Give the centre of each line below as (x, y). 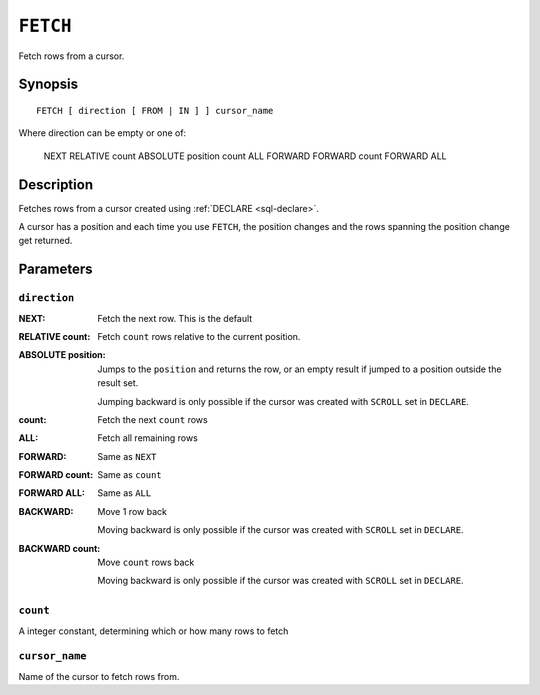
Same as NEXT (127, 456)
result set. (118, 383)
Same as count (129, 475)
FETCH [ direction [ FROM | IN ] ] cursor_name (155, 110)
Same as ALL (124, 493)
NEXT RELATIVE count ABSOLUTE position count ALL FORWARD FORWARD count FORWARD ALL (245, 156)
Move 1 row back (132, 511)
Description (56, 184)
